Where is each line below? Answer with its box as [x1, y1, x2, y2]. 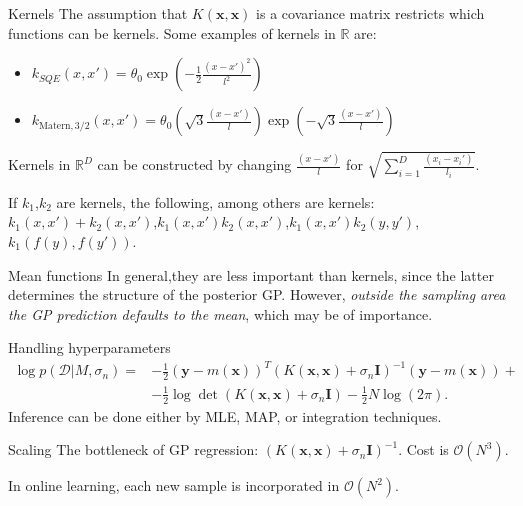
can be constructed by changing [97, 154, 292, 175]
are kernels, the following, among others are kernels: [56, 191, 375, 212]
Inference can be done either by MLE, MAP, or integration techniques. [8, 405, 442, 426]
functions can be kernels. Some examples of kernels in [8, 22, 336, 43]
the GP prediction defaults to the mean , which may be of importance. [8, 303, 433, 324]
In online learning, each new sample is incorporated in [8, 475, 340, 496]
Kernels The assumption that [8, 3, 188, 23]
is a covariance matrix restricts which [256, 3, 485, 23]
